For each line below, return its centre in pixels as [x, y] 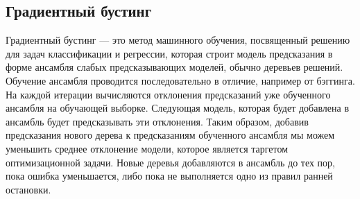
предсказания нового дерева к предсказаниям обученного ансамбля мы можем [170, 135]
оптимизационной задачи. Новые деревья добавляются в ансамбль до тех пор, [170, 162]
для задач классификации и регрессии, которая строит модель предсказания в [169, 53]
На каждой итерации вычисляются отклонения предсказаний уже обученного [168, 94]
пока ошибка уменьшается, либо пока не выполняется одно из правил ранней [169, 176]
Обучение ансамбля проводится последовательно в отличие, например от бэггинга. [180, 80]
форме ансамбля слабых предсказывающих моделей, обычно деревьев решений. [174, 67]
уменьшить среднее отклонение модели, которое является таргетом [147, 148]
